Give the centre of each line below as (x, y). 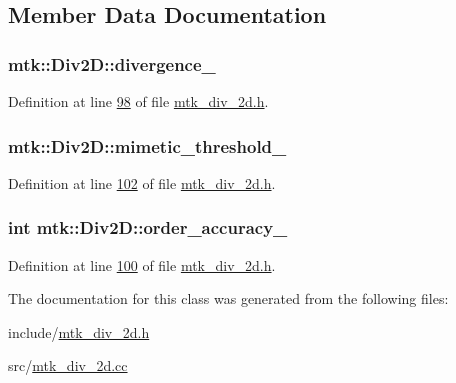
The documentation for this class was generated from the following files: (228, 298)
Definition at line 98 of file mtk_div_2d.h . (138, 101)
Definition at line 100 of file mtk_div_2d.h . (142, 264)
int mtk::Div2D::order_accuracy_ (148, 227)
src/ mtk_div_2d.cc (68, 365)
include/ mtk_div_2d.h (79, 331)
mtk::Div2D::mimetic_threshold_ (147, 145)
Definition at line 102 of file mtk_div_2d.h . (142, 182)
